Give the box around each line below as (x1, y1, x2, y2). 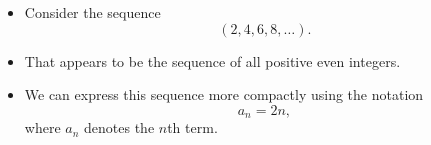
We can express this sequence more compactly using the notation (24, 84, 424, 105)
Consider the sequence (24, 2, 161, 22)
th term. (167, 117, 218, 138)
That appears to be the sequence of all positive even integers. (24, 50, 401, 71)
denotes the (84, 117, 155, 138)
